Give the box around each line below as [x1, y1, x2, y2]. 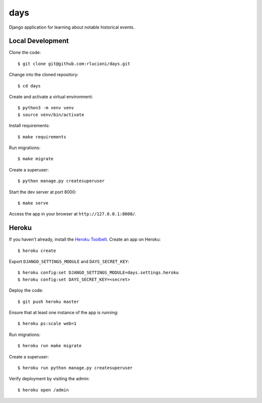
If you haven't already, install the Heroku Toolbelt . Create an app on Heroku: [9, 236, 161, 242]
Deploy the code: [9, 287, 44, 293]
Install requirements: [9, 123, 50, 129]
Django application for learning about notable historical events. [9, 24, 135, 30]
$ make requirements [17, 134, 66, 139]
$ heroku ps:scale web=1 [17, 321, 77, 326]
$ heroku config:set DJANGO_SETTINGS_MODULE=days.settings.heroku [17, 270, 179, 275]
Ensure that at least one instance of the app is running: [9, 309, 118, 315]
